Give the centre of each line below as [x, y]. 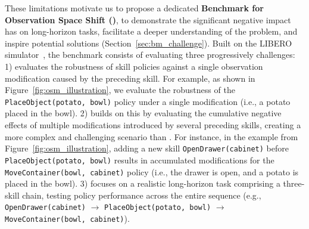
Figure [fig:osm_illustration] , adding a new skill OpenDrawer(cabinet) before [147, 148]
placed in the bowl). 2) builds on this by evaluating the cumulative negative [143, 113]
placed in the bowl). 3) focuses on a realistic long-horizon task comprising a [143, 183]
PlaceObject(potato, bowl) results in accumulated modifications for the [140, 160]
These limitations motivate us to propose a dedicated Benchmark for [134, 8]
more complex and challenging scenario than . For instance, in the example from [152, 136]
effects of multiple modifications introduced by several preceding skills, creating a [153, 125]
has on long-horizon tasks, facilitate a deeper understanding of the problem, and [151, 31]
